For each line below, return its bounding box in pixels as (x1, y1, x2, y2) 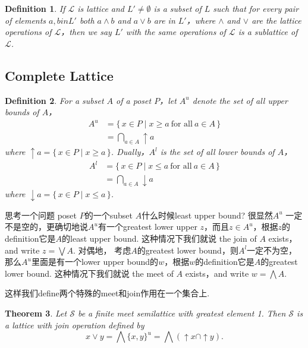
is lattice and (77, 2, 125, 14)
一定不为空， (247, 243, 297, 256)
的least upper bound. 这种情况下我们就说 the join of (62, 232, 257, 245)
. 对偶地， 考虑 (73, 243, 131, 256)
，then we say (61, 26, 112, 38)
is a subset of (153, 2, 202, 14)
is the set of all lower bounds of (160, 145, 275, 158)
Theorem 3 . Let (5, 307, 67, 319)
